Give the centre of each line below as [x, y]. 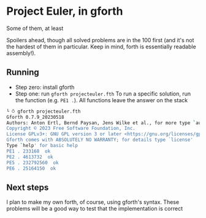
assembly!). [21, 53]
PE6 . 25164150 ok [31, 168]
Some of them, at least [35, 28]
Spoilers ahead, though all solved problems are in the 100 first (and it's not [100, 40]
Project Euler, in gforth [65, 11]
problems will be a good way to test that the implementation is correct [94, 209]
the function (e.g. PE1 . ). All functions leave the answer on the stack [101, 100]
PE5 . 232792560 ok [33, 163]
